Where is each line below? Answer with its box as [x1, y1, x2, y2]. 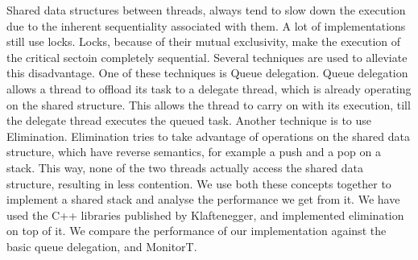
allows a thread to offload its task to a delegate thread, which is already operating [6, 80, 412, 97]
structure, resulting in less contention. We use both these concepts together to [6, 175, 391, 192]
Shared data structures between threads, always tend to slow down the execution [6, 2, 406, 18]
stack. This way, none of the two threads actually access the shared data [6, 159, 364, 175]
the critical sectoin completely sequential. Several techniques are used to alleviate [6, 48, 408, 65]
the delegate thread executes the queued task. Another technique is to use [6, 112, 372, 129]
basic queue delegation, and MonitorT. [6, 237, 197, 254]
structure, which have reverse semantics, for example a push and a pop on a [6, 143, 381, 160]
